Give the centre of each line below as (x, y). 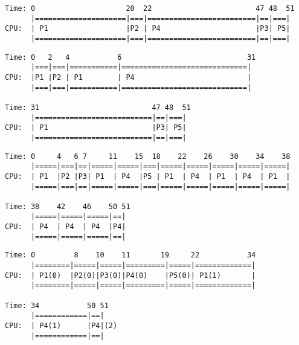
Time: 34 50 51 (57, 305)
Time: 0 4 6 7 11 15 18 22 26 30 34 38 (148, 156)
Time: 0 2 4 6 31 (130, 57)
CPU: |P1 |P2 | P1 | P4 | (128, 77)
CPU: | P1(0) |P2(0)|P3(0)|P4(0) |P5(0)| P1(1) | (130, 275)
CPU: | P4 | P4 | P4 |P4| (66, 227)
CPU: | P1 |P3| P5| (96, 128)
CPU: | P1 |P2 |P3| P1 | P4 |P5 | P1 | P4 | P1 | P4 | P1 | (148, 176)
